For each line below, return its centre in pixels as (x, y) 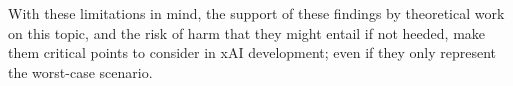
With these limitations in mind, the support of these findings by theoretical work (256, 13)
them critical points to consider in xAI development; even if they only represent (252, 52)
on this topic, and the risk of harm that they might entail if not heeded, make (247, 32)
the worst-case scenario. (80, 71)
